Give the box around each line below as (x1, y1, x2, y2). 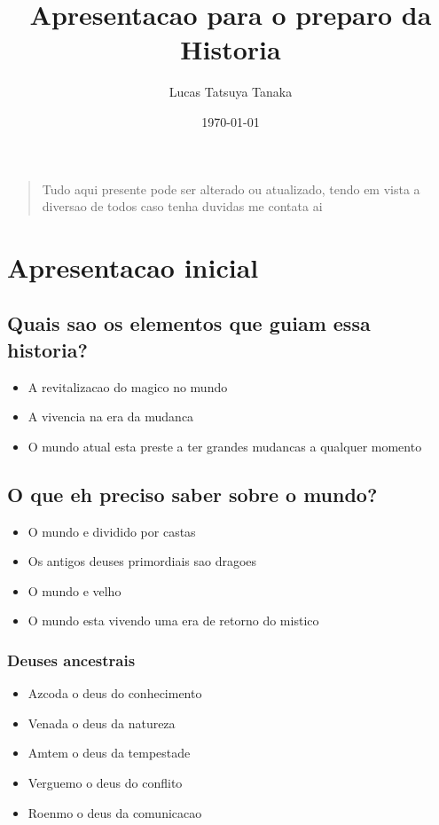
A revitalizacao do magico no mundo (27, 377, 228, 396)
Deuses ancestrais (7, 648, 136, 671)
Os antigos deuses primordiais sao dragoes (27, 552, 257, 570)
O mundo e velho (27, 581, 122, 600)
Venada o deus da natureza (27, 713, 176, 732)
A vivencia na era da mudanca (27, 407, 194, 426)
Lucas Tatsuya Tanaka (169, 82, 293, 101)
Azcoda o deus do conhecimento (27, 684, 202, 703)
